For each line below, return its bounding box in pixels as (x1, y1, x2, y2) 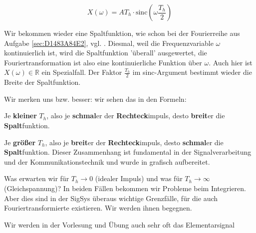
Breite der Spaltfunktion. (4, 77, 81, 87)
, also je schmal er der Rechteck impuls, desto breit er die (46, 110, 225, 121)
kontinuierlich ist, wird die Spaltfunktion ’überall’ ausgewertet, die (4, 47, 207, 58)
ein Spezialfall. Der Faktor (41, 67, 122, 77)
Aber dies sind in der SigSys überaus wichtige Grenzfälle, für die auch (4, 193, 218, 203)
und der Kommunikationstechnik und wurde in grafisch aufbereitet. (4, 156, 210, 167)
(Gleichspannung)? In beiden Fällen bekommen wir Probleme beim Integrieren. (4, 183, 247, 193)
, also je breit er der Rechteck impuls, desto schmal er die (45, 137, 224, 147)
